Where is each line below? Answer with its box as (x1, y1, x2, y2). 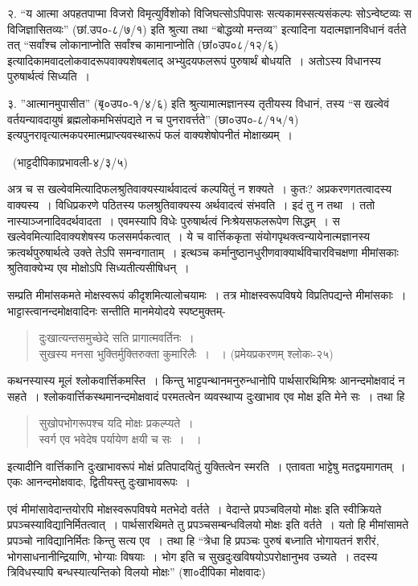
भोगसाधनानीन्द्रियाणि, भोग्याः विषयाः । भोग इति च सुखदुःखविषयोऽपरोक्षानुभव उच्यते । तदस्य (7, 547, 378, 564)
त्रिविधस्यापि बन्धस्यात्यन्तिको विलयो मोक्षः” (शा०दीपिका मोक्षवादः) (7, 563, 266, 580)
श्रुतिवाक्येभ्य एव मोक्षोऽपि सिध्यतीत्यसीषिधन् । (7, 259, 190, 276)
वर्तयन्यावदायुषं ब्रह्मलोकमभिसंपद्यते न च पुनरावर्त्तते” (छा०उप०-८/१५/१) (7, 110, 299, 127)
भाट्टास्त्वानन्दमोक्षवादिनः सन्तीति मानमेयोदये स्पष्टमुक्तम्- (7, 302, 226, 319)
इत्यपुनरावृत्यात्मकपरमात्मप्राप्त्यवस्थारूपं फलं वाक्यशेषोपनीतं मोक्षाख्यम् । (7, 126, 293, 143)
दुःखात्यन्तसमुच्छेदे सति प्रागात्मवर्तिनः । (39, 329, 195, 346)
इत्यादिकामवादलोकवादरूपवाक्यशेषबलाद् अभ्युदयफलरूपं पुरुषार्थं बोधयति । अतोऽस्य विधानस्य (7, 52, 381, 68)
